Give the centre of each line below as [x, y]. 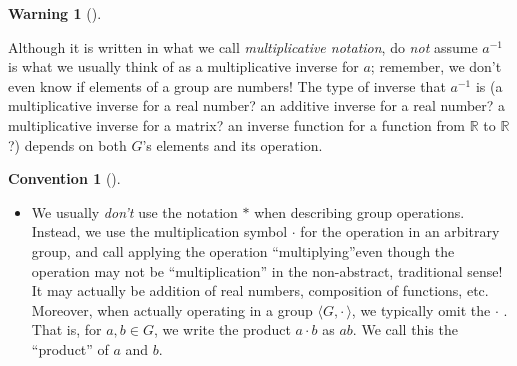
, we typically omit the [421, 309]
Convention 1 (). [64, 178]
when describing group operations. [359, 211]
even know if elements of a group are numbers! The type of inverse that [227, 85]
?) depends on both [67, 144]
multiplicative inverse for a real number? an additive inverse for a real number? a [257, 105]
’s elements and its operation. [232, 144]
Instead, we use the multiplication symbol [159, 231]
